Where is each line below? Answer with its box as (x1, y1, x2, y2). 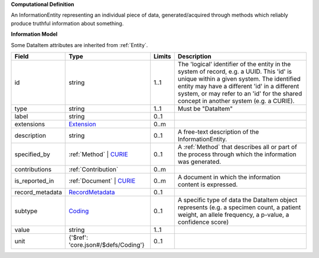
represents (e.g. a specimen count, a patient (177, 203, 301, 211)
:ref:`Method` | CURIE (69, 150, 128, 158)
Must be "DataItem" (177, 104, 233, 113)
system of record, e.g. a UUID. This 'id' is (177, 67, 292, 75)
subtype (14, 207, 38, 215)
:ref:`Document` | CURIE (69, 177, 136, 185)
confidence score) (177, 218, 229, 226)
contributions (14, 165, 52, 173)
